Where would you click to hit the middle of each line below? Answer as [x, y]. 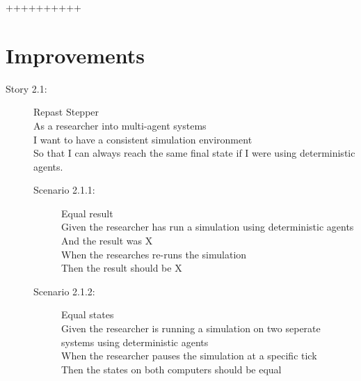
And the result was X [107, 241]
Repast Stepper [66, 112]
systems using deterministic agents [135, 342]
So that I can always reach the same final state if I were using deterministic [194, 153]
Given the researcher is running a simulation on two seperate [191, 328]
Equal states [88, 314]
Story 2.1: [26, 88]
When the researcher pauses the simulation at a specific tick [189, 356]
